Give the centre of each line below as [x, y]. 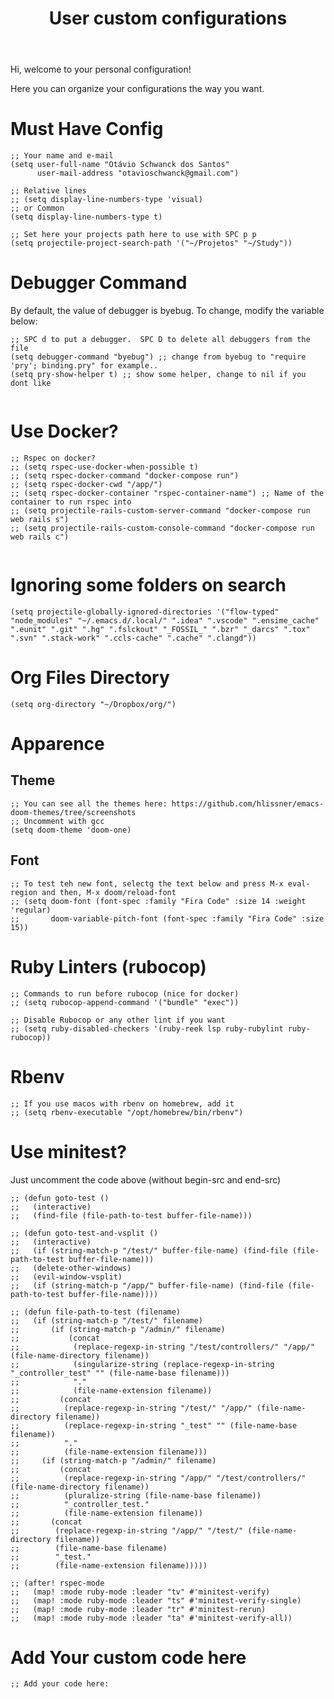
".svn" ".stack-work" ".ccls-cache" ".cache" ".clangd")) [133, 638]
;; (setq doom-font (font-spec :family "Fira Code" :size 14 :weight [158, 901]
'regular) [31, 910]
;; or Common [37, 208]
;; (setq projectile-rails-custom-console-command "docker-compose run [162, 528]
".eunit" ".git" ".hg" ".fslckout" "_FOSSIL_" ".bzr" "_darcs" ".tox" [160, 629]
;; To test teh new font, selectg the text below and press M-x [147, 883]
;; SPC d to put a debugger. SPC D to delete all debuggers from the [160, 340]
